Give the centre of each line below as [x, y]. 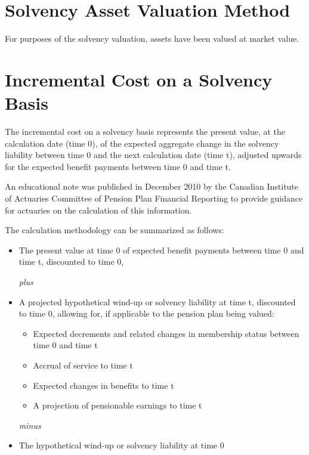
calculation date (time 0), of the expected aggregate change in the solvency [142, 143]
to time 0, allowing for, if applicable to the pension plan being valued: [146, 313]
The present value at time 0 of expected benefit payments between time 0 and [161, 250]
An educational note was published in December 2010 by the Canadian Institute [152, 186]
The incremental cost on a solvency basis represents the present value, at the [145, 131]
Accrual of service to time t [83, 365]
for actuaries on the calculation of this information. [98, 210]
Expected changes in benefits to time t [103, 385]
